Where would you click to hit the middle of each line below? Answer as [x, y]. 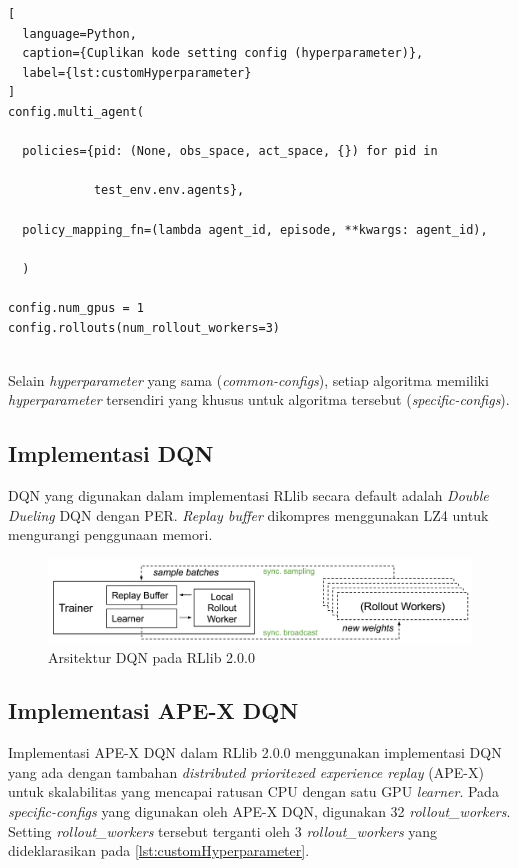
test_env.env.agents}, [169, 190]
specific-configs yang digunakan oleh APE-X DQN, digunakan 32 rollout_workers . [259, 811]
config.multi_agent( [76, 111]
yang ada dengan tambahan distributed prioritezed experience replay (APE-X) [246, 771]
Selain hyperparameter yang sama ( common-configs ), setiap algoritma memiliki [248, 379]
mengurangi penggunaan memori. [110, 534]
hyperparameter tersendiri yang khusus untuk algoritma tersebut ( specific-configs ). [259, 399]
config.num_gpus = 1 [76, 307]
